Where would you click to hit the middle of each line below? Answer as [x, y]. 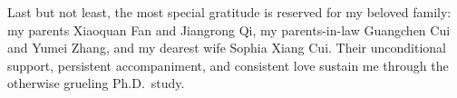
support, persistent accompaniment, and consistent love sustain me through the [228, 65]
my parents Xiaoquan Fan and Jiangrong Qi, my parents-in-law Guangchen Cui [229, 29]
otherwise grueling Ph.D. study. [96, 83]
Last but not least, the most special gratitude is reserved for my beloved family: [229, 12]
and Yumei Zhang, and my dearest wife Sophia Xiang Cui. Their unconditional [227, 48]
